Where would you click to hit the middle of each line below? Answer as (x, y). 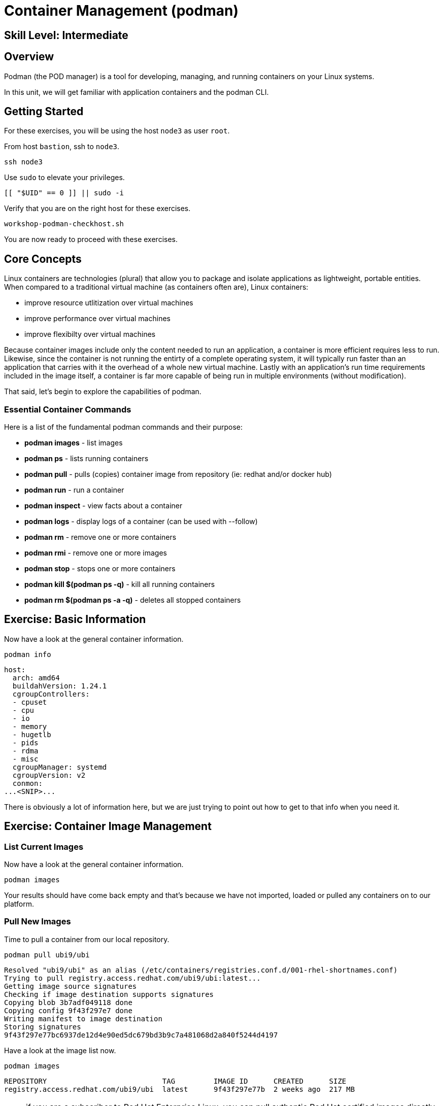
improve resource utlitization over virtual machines (109, 303)
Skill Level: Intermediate (66, 35)
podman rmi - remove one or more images (96, 553)
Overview (29, 57)
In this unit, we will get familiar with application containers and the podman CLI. (137, 92)
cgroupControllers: (51, 694)
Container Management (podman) (121, 11)
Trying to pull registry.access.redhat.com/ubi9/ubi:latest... (132, 978)
